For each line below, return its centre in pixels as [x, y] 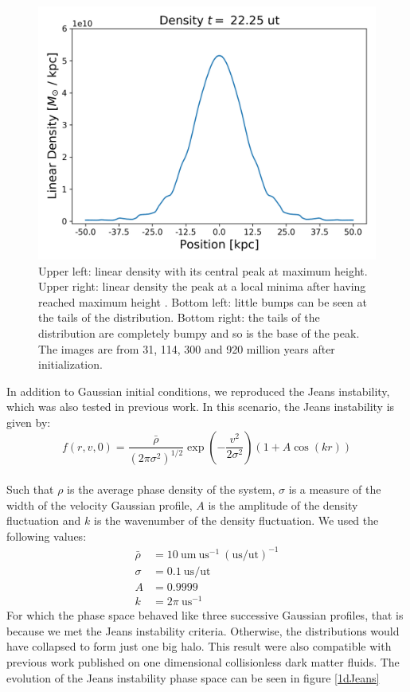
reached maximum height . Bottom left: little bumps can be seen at [203, 301]
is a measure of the [335, 489]
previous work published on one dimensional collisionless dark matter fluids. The [203, 661]
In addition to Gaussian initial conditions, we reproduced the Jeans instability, [198, 391]
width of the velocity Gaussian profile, [100, 504]
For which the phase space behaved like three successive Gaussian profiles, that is [205, 615]
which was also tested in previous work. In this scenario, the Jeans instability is [201, 407]
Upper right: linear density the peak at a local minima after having [202, 286]
